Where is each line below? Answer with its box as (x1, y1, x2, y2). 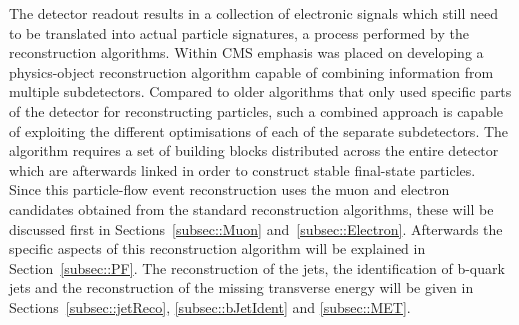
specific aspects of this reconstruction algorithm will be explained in (9, 238, 426, 259)
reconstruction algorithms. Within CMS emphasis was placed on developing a (9, 42, 484, 63)
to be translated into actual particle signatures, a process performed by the (9, 22, 469, 43)
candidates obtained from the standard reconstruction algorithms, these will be (9, 198, 494, 219)
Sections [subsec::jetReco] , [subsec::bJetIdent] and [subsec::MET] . (9, 296, 411, 317)
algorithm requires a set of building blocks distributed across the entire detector (9, 140, 499, 161)
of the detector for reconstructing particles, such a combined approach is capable (9, 100, 504, 121)
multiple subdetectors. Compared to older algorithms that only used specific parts (9, 81, 512, 102)
